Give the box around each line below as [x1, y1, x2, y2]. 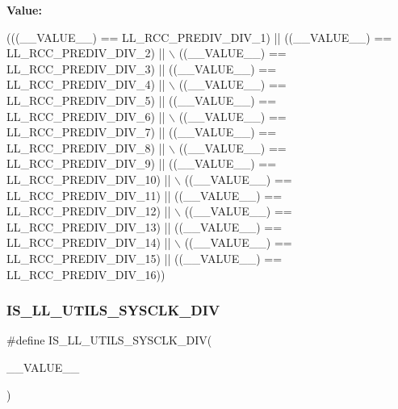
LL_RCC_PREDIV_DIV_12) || [6, 202, 171, 219]
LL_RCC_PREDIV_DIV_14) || [6, 234, 171, 251]
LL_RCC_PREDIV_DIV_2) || [6, 44, 165, 61]
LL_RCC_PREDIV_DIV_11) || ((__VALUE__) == [6, 186, 283, 203]
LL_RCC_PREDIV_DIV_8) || [6, 139, 165, 156]
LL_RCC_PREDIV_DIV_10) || [6, 170, 171, 187]
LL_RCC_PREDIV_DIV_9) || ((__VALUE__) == [6, 155, 277, 172]
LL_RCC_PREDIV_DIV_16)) [6, 265, 165, 282]
